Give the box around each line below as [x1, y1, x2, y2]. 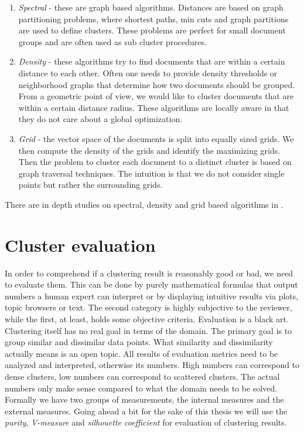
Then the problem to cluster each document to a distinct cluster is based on [18, 156, 292, 168]
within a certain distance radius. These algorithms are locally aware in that [18, 101, 289, 113]
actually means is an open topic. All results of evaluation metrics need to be [5, 347, 278, 359]
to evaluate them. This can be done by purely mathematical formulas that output [5, 278, 298, 291]
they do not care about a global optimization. [18, 113, 183, 125]
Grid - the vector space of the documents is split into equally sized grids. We [18, 132, 294, 144]
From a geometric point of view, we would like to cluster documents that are [18, 90, 294, 102]
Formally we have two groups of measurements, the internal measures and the [5, 393, 284, 406]
